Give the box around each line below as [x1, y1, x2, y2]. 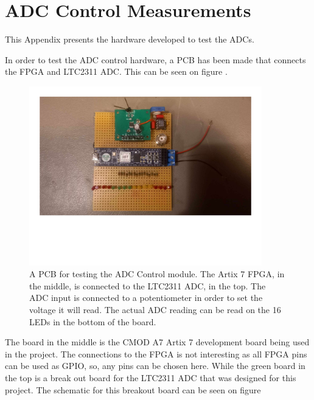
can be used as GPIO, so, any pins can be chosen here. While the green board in [5, 359, 305, 372]
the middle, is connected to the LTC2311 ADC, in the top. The [29, 279, 266, 292]
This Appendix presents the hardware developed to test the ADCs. [5, 33, 254, 46]
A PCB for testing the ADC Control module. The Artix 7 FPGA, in [29, 267, 285, 280]
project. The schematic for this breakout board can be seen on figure [5, 383, 261, 396]
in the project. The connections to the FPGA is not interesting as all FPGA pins [5, 347, 307, 360]
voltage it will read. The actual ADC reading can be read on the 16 [29, 303, 281, 316]
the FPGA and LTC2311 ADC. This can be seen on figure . [5, 65, 228, 78]
